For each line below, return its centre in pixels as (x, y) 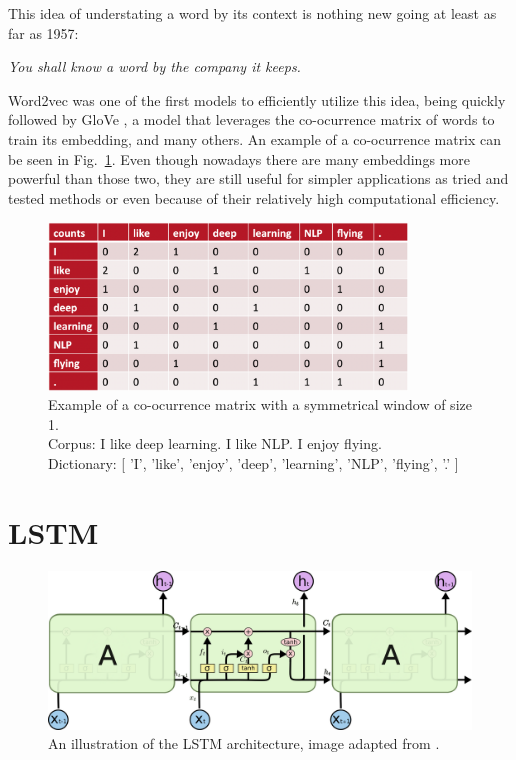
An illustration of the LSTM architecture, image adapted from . (244, 743)
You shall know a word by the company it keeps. (154, 66)
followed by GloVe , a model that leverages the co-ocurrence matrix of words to (251, 119)
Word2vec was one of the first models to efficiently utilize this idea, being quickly (257, 99)
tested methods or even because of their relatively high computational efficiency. (254, 197)
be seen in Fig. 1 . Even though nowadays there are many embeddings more (239, 158)
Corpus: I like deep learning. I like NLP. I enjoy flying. (215, 443)
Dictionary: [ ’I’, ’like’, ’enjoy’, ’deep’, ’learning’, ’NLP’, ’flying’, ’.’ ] (253, 462)
